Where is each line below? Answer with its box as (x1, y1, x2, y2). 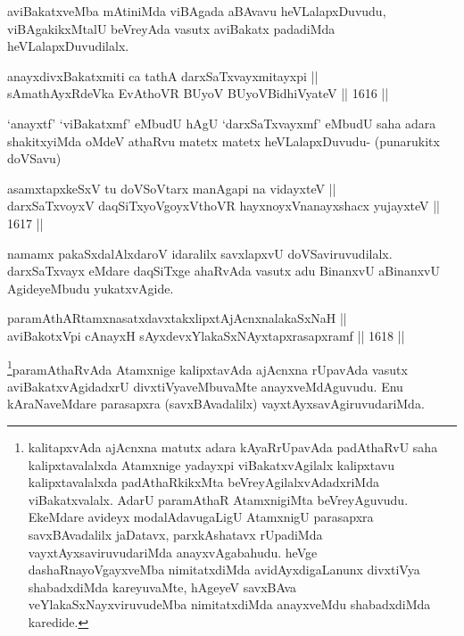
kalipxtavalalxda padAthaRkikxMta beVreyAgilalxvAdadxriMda (28, 473, 379, 491)
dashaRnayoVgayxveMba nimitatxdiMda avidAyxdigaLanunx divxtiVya (28, 560, 420, 579)
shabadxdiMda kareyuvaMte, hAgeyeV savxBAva (28, 577, 297, 596)
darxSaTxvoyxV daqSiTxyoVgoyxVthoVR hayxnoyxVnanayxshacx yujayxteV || (7, 196, 440, 215)
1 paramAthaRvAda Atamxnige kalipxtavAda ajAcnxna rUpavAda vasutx (7, 357, 408, 378)
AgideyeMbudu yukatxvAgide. (7, 278, 174, 297)
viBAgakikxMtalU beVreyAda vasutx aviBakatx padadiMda (7, 19, 336, 37)
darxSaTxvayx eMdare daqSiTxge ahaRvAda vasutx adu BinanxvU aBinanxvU (7, 261, 440, 280)
